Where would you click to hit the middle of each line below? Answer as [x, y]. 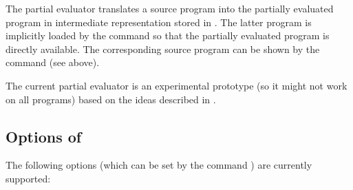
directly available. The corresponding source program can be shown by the [163, 49]
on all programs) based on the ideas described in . [111, 99]
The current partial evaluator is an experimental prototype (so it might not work [176, 85]
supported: [28, 178]
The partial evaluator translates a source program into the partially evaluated [170, 8]
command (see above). [53, 62]
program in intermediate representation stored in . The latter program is [159, 22]
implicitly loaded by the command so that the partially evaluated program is [168, 35]
